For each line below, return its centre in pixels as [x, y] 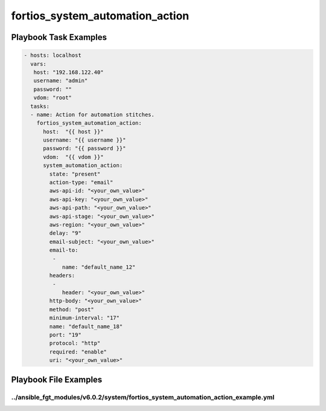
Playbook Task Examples [59, 37]
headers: [62, 276]
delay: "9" [65, 233]
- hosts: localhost [53, 55]
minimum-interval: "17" [85, 318]
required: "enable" [78, 352]
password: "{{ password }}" [85, 149]
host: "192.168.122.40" [69, 72]
